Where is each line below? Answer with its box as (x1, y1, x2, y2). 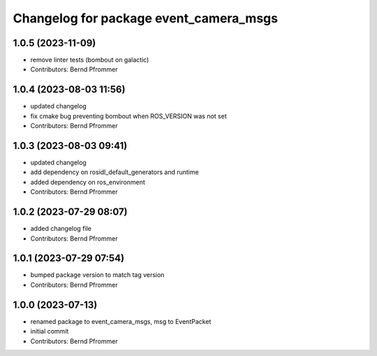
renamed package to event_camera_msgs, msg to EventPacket (30, 317, 212, 325)
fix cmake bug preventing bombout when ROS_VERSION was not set (30, 112, 227, 120)
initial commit (30, 327, 69, 336)
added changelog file (30, 225, 92, 233)
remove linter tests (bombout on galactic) (30, 56, 149, 64)
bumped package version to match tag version (30, 271, 165, 279)
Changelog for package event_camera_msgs (13, 10, 279, 26)
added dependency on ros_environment (30, 178, 146, 186)
